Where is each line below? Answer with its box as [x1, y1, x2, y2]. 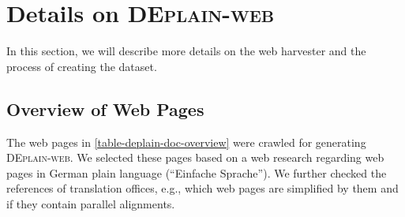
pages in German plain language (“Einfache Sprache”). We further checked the [6, 164, 387, 181]
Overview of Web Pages [6, 96, 204, 121]
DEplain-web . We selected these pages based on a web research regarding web [6, 149, 384, 166]
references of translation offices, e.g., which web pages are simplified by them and [6, 180, 399, 196]
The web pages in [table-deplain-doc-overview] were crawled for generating [6, 133, 366, 150]
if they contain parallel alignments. [6, 195, 175, 211]
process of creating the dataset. [6, 58, 157, 74]
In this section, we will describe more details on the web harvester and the [6, 43, 366, 59]
